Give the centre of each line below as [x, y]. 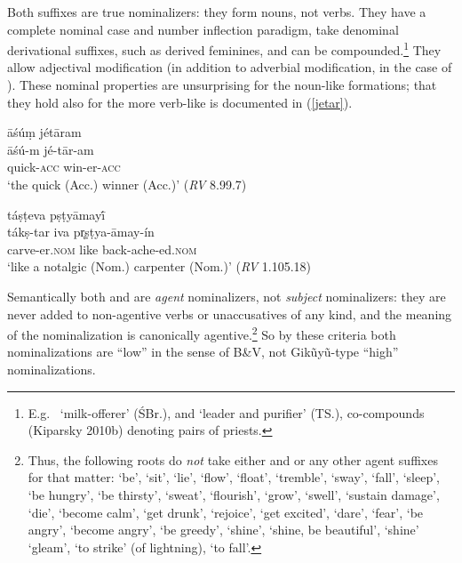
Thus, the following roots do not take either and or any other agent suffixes [233, 459]
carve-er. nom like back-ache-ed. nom [102, 249]
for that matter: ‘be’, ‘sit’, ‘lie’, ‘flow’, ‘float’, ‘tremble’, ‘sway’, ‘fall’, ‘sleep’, [234, 477]
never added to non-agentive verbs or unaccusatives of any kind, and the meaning [230, 314]
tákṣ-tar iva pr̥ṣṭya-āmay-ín [81, 232]
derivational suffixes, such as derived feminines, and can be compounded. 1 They [224, 48]
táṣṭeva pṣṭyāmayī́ [56, 214]
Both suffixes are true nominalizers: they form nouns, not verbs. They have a [217, 12]
